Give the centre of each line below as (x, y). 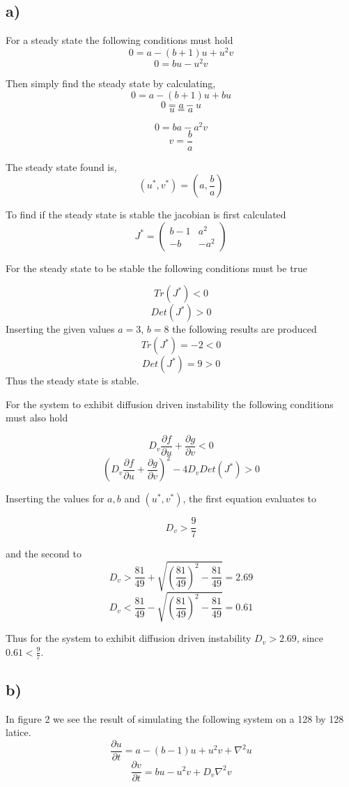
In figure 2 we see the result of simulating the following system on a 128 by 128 (175, 718)
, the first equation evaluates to (250, 499)
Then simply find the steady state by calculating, (111, 83)
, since (310, 638)
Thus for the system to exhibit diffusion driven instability (129, 638)
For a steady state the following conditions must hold (119, 40)
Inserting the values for (55, 499)
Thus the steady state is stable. (72, 381)
